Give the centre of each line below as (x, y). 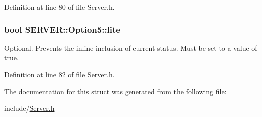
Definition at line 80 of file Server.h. (59, 7)
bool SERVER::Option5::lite (62, 29)
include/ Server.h (29, 108)
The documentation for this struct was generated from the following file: (115, 91)
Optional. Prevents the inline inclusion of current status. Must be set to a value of (131, 47)
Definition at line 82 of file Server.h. (59, 74)
